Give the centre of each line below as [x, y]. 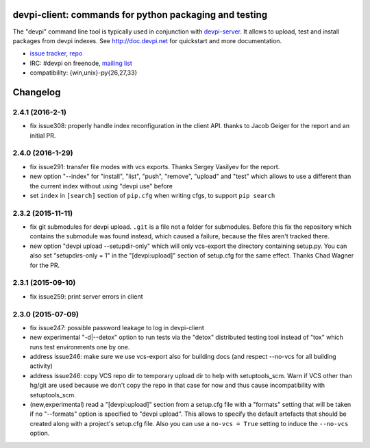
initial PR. [43, 135]
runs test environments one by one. [80, 347]
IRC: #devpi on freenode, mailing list [81, 63]
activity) [41, 366]
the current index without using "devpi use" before [101, 186]
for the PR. [45, 265]
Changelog [37, 92]
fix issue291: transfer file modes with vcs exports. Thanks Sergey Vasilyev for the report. [155, 166]
